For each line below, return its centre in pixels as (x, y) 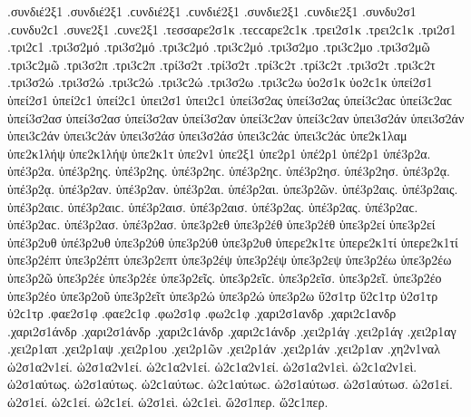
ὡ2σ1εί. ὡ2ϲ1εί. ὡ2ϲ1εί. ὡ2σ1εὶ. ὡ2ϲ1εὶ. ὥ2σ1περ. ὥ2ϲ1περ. (168, 402)
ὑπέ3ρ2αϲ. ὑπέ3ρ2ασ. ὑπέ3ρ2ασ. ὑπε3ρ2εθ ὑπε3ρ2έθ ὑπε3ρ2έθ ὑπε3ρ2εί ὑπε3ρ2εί (221, 224)
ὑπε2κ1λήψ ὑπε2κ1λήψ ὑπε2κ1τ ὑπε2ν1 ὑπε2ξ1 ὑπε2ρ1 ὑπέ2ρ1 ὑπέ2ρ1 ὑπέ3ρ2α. (219, 153)
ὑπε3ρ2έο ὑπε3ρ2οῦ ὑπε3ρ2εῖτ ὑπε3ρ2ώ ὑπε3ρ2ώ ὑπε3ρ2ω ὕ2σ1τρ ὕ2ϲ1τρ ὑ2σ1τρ (223, 295)
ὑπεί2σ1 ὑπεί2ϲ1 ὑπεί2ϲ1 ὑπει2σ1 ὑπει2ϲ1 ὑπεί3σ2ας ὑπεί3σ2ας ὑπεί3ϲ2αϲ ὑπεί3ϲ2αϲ (230, 99)
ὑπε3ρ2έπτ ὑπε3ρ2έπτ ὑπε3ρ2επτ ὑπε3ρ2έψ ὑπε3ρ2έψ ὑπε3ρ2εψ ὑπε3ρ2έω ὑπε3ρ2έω (230, 260)
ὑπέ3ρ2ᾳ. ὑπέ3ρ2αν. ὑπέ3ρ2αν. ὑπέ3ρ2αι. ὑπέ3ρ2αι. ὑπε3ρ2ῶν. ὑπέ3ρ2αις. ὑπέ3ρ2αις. (233, 188)
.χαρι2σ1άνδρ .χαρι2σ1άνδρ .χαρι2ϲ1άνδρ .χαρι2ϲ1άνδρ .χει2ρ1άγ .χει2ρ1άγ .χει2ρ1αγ (232, 330)
